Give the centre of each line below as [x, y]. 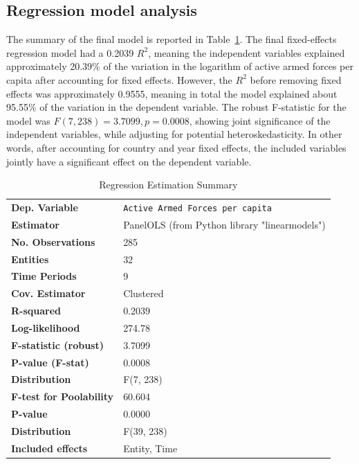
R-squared [36, 311]
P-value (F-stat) [50, 362]
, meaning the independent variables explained [247, 52]
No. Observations [53, 241]
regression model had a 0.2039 [70, 52]
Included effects [49, 448]
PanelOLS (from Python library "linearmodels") [224, 224]
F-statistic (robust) [57, 345]
